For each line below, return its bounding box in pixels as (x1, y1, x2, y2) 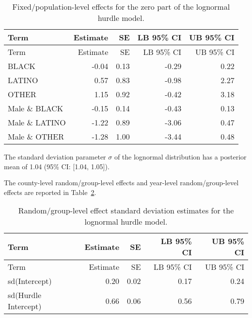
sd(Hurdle (8, 289, 42, 301)
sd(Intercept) (8, 275, 52, 287)
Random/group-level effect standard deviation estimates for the (18, 205, 234, 216)
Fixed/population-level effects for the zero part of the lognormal (12, 1, 230, 12)
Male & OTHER (8, 131, 64, 142)
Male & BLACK (8, 103, 63, 114)
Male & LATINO (8, 117, 66, 128)
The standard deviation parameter (4, 152, 106, 161)
